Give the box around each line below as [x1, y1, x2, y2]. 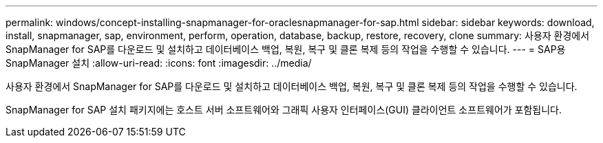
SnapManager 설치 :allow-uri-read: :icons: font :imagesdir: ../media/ [6, 57, 312, 69]
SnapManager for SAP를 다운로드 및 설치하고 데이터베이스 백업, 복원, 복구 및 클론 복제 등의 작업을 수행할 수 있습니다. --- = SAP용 [6, 43, 566, 55]
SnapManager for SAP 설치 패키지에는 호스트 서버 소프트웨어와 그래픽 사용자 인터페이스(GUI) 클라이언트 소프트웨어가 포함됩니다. [6, 104, 562, 115]
